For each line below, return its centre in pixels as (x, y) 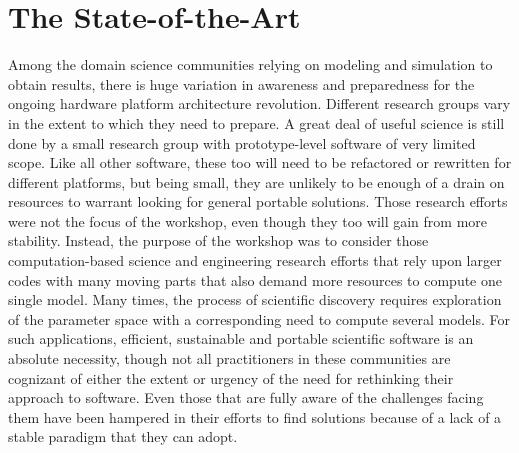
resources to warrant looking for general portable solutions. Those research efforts (258, 201)
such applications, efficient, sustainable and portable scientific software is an (241, 338)
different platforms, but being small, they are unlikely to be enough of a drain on (256, 181)
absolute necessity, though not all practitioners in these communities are (229, 358)
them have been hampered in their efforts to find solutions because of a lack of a (255, 416)
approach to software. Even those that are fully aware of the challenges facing (246, 397)
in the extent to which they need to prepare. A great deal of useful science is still (256, 122)
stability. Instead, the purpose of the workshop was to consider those (218, 240)
